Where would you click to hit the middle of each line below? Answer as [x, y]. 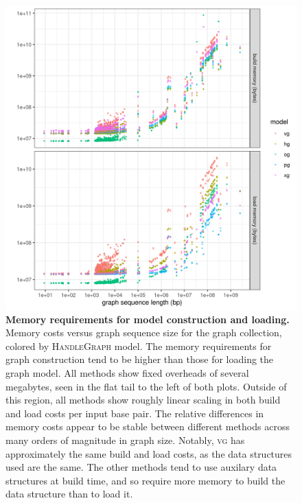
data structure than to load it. [69, 494]
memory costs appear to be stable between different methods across [148, 426]
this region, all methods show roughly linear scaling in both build [143, 400]
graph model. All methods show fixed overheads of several [127, 373]
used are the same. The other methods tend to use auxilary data [141, 467]
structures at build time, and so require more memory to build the [146, 480]
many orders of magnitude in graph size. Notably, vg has [125, 440]
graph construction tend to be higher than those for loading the [140, 359]
